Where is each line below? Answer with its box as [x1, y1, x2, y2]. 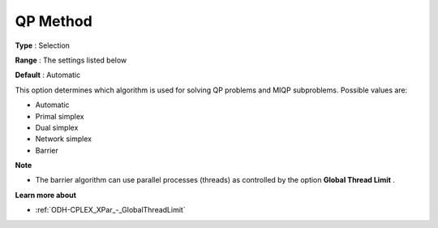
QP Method [15, 12, 92, 30]
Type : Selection [15, 41, 71, 50]
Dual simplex [35, 123, 79, 132]
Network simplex [35, 134, 92, 144]
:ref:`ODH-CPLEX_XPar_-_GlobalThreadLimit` [35, 205, 186, 215]
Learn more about [15, 190, 77, 200]
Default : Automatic [15, 70, 81, 80]
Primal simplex [35, 111, 84, 121]
